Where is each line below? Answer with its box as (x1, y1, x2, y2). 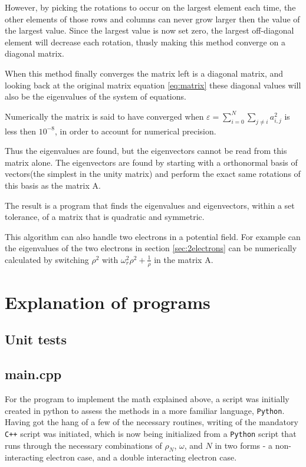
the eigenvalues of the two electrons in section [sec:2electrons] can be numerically (5, 242, 297, 254)
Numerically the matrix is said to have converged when (5, 110, 204, 122)
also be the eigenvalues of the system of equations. (5, 90, 186, 103)
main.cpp (5, 365, 62, 383)
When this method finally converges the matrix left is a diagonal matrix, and (5, 67, 284, 79)
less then (5, 124, 37, 137)
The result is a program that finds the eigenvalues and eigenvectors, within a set (5, 199, 295, 211)
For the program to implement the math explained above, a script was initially (5, 393, 289, 405)
